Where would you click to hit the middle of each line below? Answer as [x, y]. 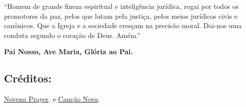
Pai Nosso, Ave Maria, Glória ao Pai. [69, 52]
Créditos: [28, 78]
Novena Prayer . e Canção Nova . [52, 99]
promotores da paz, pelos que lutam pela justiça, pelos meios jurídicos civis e [121, 16]
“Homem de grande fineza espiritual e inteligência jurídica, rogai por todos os [122, 6]
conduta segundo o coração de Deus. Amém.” [72, 35]
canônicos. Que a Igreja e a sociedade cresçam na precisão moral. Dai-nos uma [123, 25]
